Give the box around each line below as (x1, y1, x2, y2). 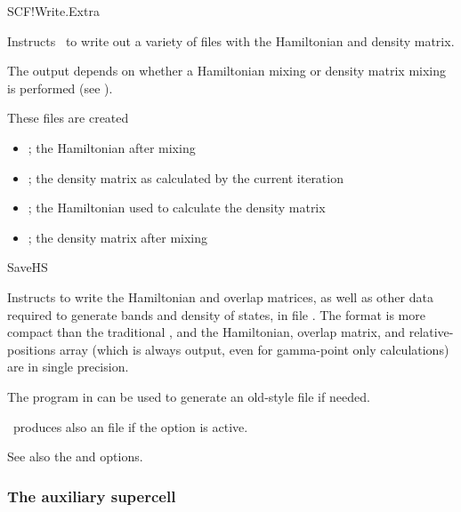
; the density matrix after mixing (28, 228, 208, 246)
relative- (408, 323, 454, 341)
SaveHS (7, 258, 48, 276)
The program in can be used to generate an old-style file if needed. (7, 387, 370, 405)
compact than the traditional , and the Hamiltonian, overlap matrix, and (7, 323, 406, 341)
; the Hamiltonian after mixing (28, 138, 196, 156)
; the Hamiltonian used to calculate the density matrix (28, 198, 326, 217)
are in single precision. (7, 357, 129, 376)
